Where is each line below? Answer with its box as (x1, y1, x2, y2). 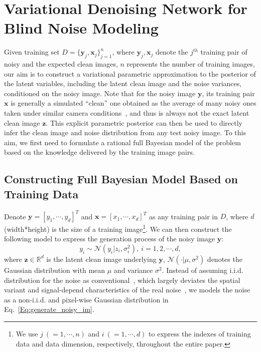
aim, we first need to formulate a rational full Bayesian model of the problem (4, 137, 241, 147)
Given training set (4, 47, 60, 57)
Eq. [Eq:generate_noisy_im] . (4, 304, 94, 314)
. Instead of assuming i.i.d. (162, 264, 243, 275)
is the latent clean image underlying (46, 253, 157, 264)
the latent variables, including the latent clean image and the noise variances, (4, 78, 242, 89)
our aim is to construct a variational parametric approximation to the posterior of (4, 68, 256, 79)
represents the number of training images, (126, 59, 255, 69)
